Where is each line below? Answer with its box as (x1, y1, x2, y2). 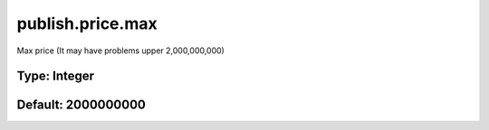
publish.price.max (16, 14, 158, 33)
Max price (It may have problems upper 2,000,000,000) (16, 45, 225, 56)
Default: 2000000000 (16, 97, 147, 113)
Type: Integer (16, 69, 95, 84)
